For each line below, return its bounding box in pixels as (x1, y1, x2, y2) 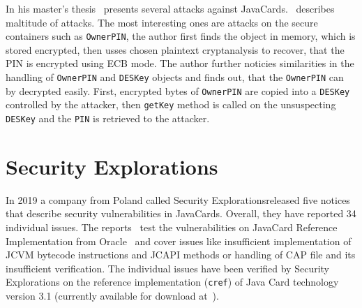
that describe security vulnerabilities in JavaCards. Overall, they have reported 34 (6, 206, 356, 221)
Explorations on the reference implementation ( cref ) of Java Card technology (6, 274, 339, 289)
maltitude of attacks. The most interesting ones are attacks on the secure (6, 15, 318, 29)
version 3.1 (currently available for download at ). (6, 288, 219, 302)
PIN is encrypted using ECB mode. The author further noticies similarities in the (6, 56, 354, 71)
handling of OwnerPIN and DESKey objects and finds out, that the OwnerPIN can (6, 70, 344, 85)
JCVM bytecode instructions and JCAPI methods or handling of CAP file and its (6, 247, 356, 262)
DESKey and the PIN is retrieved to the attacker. (6, 111, 210, 125)
